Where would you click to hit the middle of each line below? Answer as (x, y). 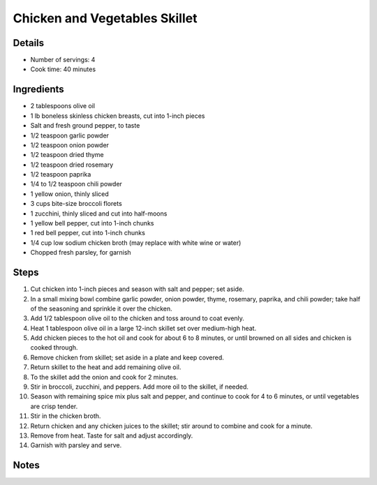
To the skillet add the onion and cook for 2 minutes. (104, 377)
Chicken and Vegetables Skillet (105, 18)
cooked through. (54, 348)
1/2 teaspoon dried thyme (67, 155)
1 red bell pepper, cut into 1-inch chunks (88, 233)
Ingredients (38, 90)
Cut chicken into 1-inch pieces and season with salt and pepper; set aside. (137, 289)
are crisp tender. (54, 406)
